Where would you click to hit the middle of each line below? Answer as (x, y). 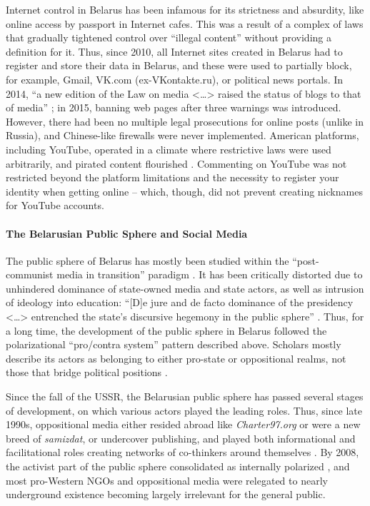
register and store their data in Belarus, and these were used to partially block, (179, 65)
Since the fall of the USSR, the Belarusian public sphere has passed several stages (185, 396)
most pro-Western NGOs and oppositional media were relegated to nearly (167, 480)
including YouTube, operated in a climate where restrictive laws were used (169, 149)
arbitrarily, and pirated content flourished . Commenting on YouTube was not (176, 163)
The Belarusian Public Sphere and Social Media (127, 233)
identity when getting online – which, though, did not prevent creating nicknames (184, 191)
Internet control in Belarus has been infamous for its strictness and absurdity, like (185, 9)
